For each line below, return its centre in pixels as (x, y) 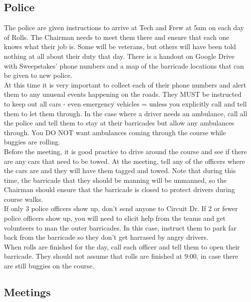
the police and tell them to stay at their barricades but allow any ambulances (119, 123)
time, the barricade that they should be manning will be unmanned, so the (115, 180)
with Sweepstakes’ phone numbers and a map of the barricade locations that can (124, 65)
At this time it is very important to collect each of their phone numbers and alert (125, 84)
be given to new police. (38, 75)
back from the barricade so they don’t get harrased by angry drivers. (106, 237)
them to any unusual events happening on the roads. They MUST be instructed (123, 94)
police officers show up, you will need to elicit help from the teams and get (115, 218)
